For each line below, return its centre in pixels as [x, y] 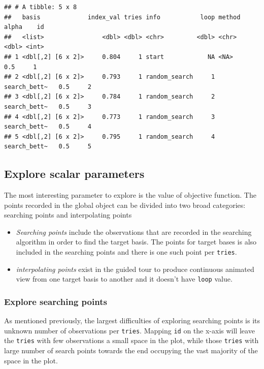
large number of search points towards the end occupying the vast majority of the [131, 350]
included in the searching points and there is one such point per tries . [126, 252]
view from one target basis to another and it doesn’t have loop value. [124, 279]
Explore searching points [56, 301]
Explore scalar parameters [74, 174]
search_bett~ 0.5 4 [48, 127]
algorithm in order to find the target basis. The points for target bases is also [136, 242]
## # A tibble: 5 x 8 [41, 7]
